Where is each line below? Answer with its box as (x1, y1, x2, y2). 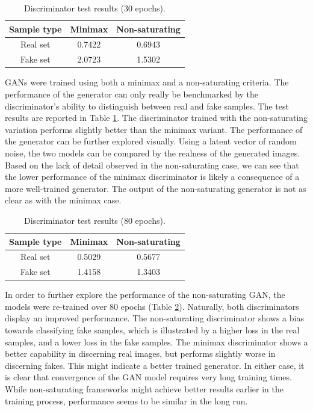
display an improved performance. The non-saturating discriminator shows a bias (5, 312, 304, 324)
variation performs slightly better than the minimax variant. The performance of (5, 123, 303, 135)
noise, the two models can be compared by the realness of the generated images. (5, 146, 300, 159)
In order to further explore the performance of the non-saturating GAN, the (5, 288, 285, 301)
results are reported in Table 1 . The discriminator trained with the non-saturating (5, 111, 308, 124)
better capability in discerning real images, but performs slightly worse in (5, 347, 276, 360)
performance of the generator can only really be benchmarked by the (5, 87, 259, 100)
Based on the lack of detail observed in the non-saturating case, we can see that (5, 158, 299, 171)
